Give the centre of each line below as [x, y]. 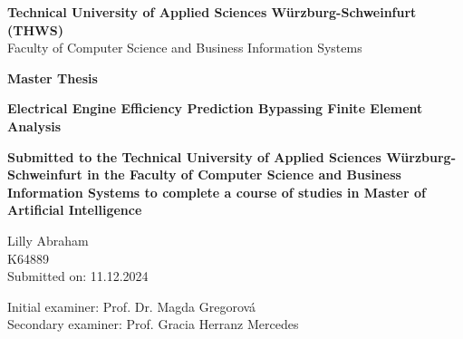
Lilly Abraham [48, 240]
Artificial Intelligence [75, 210]
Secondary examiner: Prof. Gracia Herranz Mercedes [153, 324]
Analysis [34, 126]
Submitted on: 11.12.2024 [78, 276]
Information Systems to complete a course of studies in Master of [217, 192]
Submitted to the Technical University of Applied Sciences [194, 156]
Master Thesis [53, 77]
